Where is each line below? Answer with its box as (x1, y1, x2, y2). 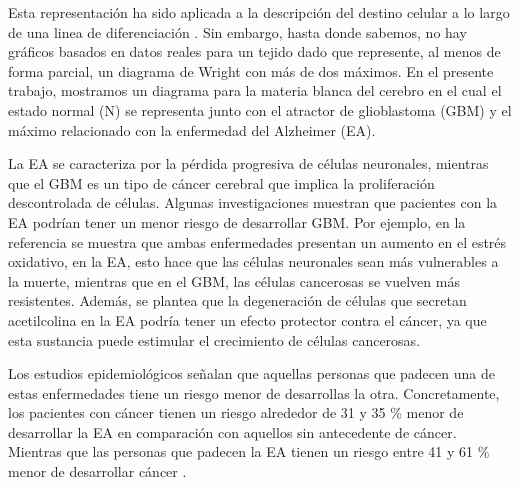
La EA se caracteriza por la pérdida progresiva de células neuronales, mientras (8, 153, 489, 174)
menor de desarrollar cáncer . (8, 461, 187, 482)
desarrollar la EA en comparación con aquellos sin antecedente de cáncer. (8, 421, 457, 442)
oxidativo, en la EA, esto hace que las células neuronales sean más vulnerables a (8, 251, 499, 272)
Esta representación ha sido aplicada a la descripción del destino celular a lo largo (8, 2, 510, 22)
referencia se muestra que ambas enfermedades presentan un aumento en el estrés (8, 231, 507, 252)
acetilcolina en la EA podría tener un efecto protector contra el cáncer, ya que (8, 309, 487, 330)
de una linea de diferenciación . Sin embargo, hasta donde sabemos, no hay (8, 21, 467, 42)
